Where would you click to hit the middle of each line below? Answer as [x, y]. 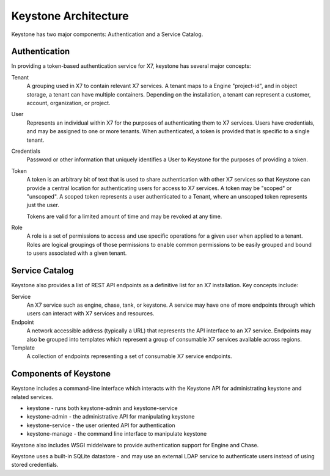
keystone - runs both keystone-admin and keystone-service [102, 408]
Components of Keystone [61, 374]
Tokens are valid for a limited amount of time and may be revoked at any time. [124, 216]
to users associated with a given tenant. [77, 253]
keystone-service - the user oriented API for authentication [101, 425]
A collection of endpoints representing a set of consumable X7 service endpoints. [129, 356]
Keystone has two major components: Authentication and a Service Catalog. [107, 34]
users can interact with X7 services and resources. [90, 313]
